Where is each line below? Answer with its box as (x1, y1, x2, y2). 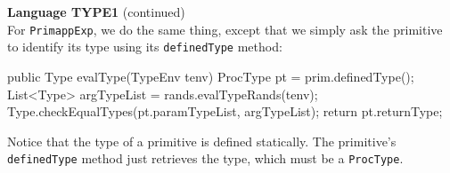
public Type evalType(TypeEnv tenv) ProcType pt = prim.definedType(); (7, 67, 414, 85)
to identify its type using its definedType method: (7, 37, 282, 56)
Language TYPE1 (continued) (7, 3, 185, 20)
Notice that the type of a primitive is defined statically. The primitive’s (7, 131, 397, 150)
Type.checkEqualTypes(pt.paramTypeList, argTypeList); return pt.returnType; (7, 102, 443, 121)
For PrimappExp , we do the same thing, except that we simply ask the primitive (7, 20, 443, 38)
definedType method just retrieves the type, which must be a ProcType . (7, 149, 404, 168)
